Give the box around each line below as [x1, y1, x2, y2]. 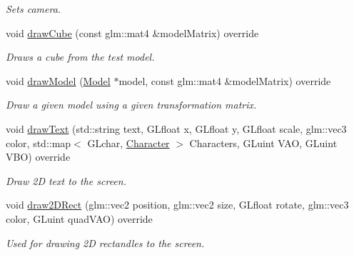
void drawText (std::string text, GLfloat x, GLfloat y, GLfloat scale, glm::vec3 [6, 121, 347, 136]
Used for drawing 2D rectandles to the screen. [6, 235, 205, 250]
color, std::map [6, 135, 71, 150]
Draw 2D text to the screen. [6, 173, 126, 188]
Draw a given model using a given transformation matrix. [6, 97, 257, 112]
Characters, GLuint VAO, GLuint [189, 135, 338, 150]
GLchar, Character [87, 135, 170, 150]
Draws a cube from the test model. [6, 49, 155, 64]
